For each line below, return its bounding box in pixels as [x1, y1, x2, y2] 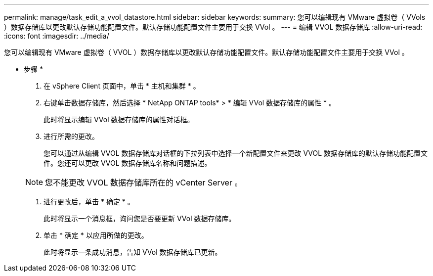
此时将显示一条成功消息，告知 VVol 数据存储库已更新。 [43, 248, 222, 256]
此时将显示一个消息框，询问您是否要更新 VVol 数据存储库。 [43, 214, 236, 223]
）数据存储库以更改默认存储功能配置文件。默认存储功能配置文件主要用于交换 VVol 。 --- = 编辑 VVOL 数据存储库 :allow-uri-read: [4, 23, 423, 31]
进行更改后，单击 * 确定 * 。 [43, 197, 134, 206]
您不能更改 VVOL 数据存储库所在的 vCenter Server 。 [45, 178, 243, 187]
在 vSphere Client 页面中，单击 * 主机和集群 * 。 [43, 82, 200, 90]
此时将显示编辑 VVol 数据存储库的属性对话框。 [43, 115, 194, 124]
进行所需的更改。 [43, 132, 99, 140]
